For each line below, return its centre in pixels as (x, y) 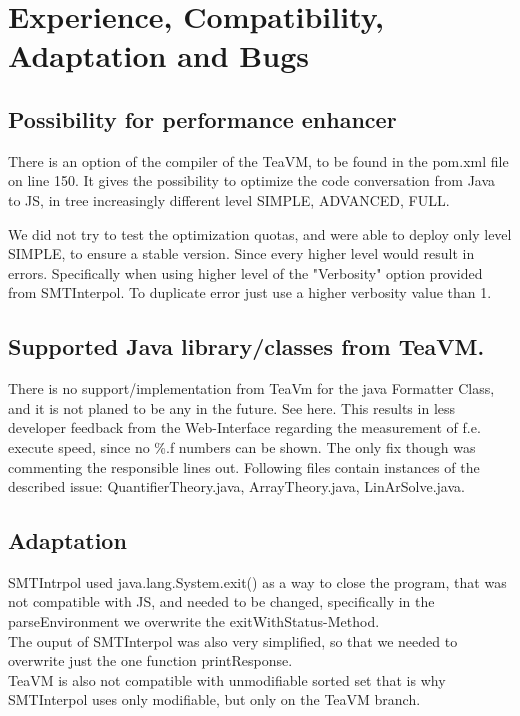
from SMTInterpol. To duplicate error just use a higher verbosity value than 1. (250, 292)
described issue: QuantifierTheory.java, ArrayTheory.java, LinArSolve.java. (236, 486)
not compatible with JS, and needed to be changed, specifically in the (221, 601)
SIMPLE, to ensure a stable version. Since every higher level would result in (241, 253)
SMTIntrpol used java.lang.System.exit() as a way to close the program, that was (257, 581)
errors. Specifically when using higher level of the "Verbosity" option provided (245, 272)
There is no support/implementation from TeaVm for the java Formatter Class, (251, 388)
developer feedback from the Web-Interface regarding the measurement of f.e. (244, 427)
